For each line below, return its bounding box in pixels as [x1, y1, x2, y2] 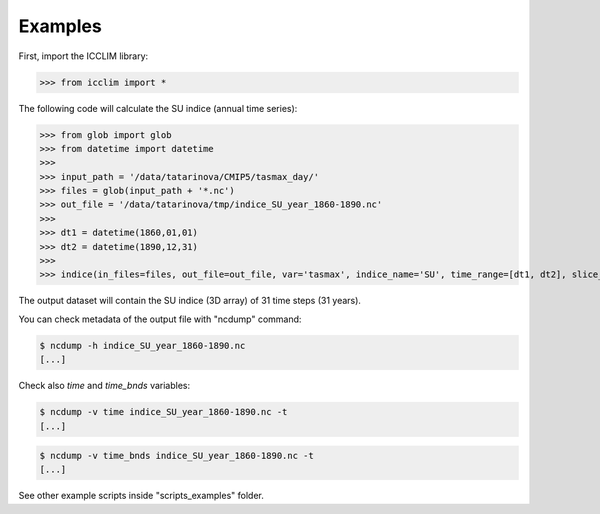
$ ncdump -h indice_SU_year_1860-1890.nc [39, 340, 246, 351]
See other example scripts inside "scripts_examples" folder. [18, 490, 264, 502]
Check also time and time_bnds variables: [18, 380, 190, 392]
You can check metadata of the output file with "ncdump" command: [18, 313, 302, 325]
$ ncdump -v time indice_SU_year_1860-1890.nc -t [39, 406, 288, 418]
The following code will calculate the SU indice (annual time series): [18, 102, 298, 114]
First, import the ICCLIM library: [18, 50, 149, 62]
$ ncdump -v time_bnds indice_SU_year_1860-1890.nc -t [39, 450, 314, 462]
